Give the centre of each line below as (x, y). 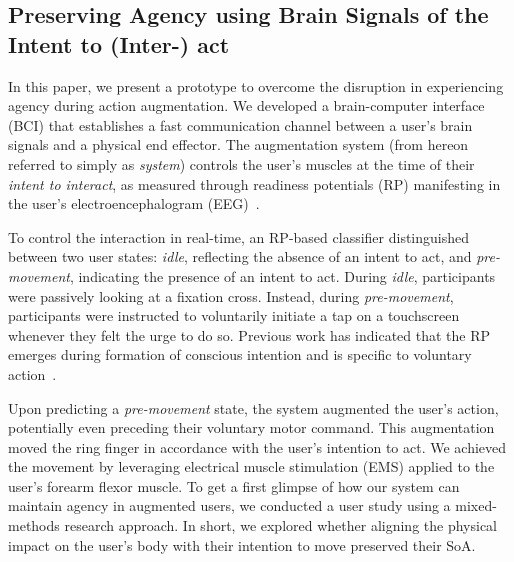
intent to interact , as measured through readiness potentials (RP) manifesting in (254, 183)
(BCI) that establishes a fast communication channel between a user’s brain (240, 124)
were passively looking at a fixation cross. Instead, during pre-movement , (231, 295)
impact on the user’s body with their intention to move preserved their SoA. (242, 544)
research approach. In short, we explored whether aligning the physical (280, 525)
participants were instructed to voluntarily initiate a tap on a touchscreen (234, 315)
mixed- (476, 505)
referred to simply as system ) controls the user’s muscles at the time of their (241, 163)
